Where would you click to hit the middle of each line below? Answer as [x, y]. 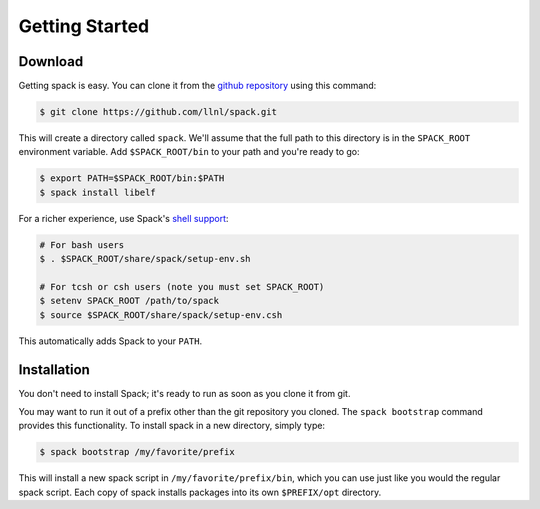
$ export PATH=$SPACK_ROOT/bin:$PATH [132, 178]
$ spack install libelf [98, 192]
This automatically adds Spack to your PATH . [110, 341]
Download [51, 61]
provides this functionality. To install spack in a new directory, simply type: [171, 426]
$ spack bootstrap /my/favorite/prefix [137, 452]
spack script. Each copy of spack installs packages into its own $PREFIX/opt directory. [200, 492]
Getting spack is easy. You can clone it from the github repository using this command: [197, 86]
